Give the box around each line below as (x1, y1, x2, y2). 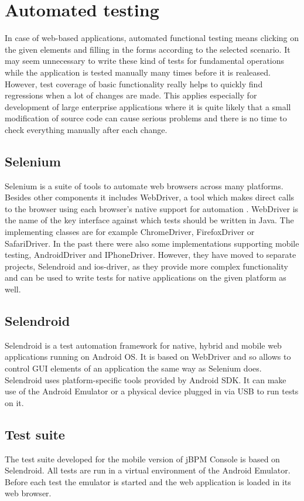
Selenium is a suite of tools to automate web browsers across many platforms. (5, 179, 283, 192)
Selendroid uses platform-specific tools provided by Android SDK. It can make (5, 373, 286, 386)
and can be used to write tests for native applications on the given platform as (5, 271, 286, 284)
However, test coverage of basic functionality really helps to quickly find (5, 77, 263, 90)
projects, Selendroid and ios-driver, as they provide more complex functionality (5, 260, 288, 272)
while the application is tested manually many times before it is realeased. (5, 66, 271, 78)
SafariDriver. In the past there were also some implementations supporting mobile (5, 237, 299, 249)
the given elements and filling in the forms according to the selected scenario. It (5, 43, 291, 55)
